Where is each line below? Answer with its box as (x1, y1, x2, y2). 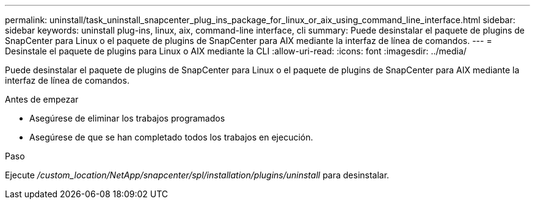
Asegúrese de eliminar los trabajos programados (29, 113, 225, 123)
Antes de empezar (5, 94, 79, 104)
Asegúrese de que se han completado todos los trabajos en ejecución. (29, 132, 313, 142)
